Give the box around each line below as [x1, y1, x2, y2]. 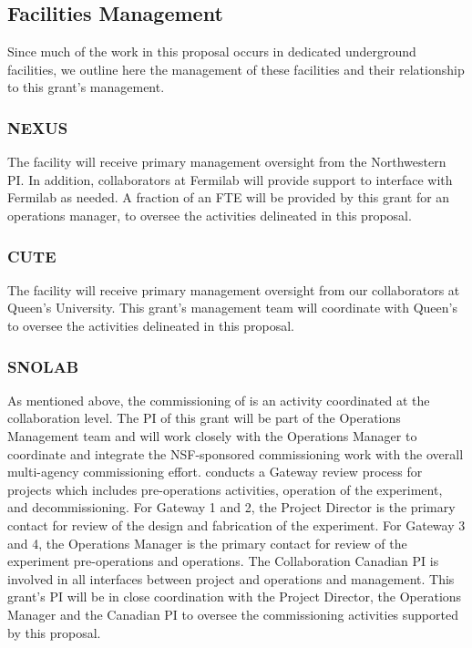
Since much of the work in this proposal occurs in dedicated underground [7, 42, 416, 61]
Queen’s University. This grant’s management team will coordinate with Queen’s [7, 298, 457, 317]
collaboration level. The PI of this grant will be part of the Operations [7, 408, 401, 427]
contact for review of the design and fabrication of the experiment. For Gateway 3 [7, 515, 466, 534]
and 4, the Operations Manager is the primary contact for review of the [7, 533, 407, 552]
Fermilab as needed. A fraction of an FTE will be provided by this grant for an [7, 188, 450, 207]
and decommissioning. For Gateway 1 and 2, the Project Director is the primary [7, 498, 456, 517]
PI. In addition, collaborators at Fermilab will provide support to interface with [7, 170, 453, 189]
